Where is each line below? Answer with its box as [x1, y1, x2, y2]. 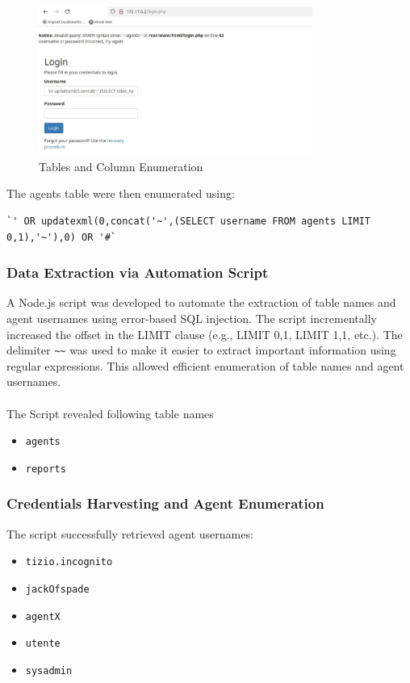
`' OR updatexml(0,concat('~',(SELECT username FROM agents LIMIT [6, 215, 371, 227]
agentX [25, 610, 61, 622]
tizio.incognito [25, 556, 113, 568]
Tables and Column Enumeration [39, 157, 203, 174]
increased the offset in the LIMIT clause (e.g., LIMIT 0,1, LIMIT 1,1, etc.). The [6, 325, 403, 342]
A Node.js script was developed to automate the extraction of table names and [6, 294, 396, 311]
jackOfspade [25, 583, 90, 595]
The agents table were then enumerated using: [6, 185, 235, 202]
